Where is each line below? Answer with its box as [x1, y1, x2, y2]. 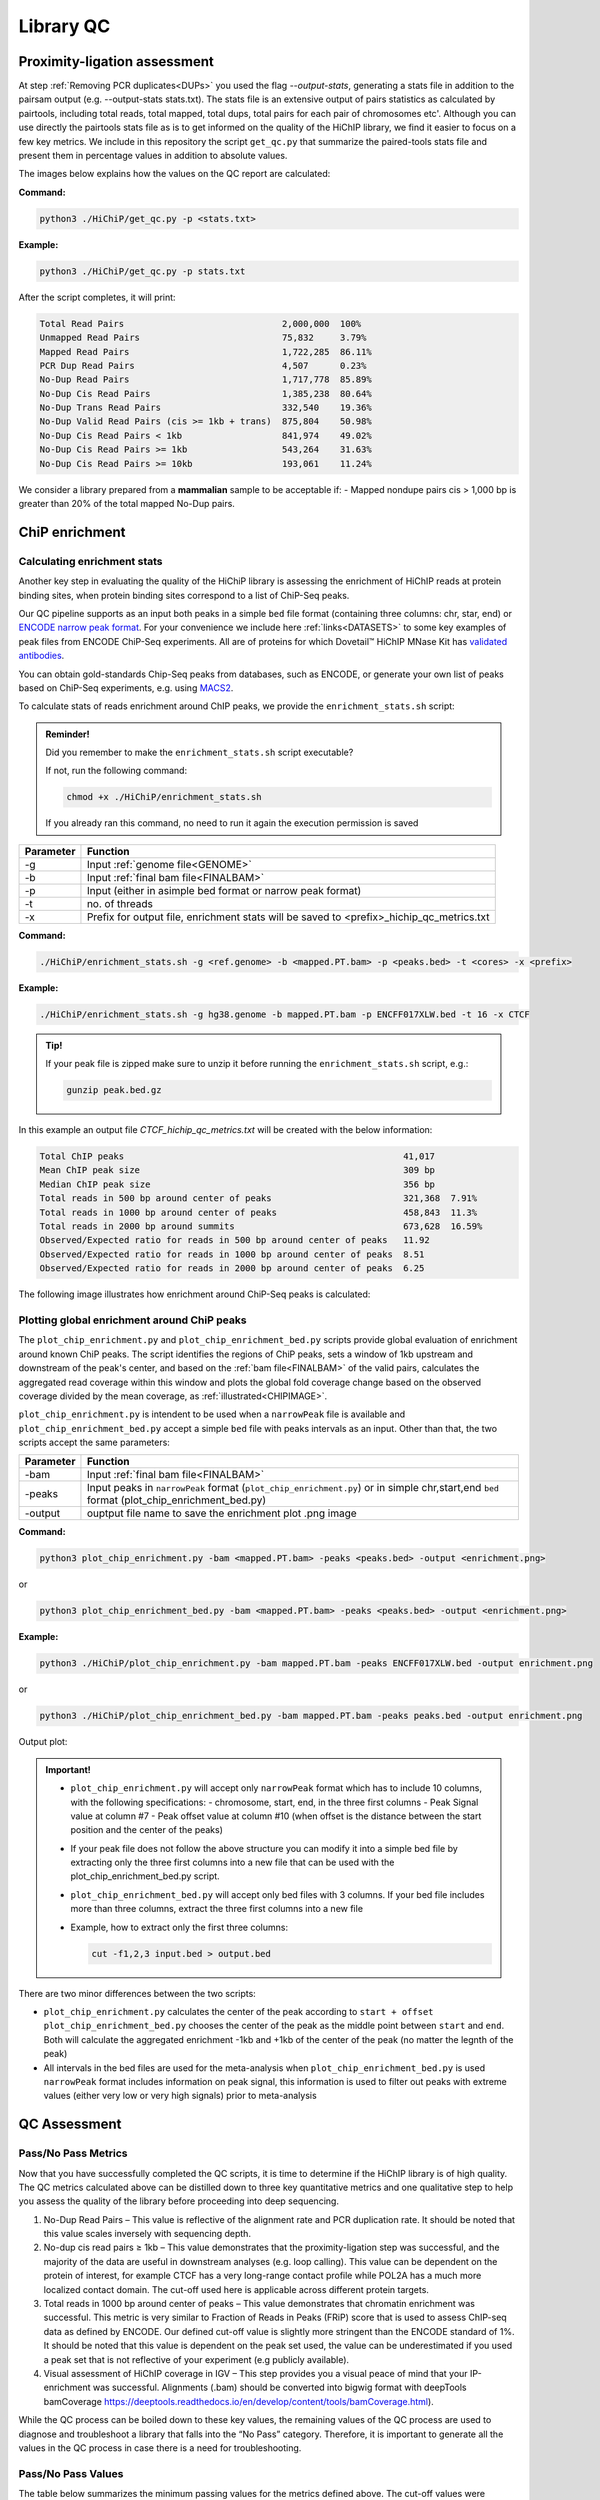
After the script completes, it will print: [18, 291, 176, 303]
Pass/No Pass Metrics [18, 2146, 128, 2160]
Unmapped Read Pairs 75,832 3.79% [39, 332, 367, 344]
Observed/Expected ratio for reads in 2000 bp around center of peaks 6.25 [39, 1263, 425, 1274]
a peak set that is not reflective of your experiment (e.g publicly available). [43, 2353, 350, 2365]
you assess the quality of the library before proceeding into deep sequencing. [18, 2195, 340, 2207]
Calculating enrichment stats [18, 554, 163, 568]
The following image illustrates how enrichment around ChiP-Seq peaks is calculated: [18, 1288, 371, 1300]
